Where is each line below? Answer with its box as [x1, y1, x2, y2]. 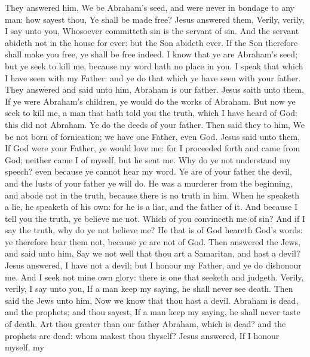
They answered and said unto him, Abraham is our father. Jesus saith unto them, [5, 83, 304, 96]
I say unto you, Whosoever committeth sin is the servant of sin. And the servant [5, 25, 299, 37]
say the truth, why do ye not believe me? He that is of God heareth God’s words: [5, 224, 303, 236]
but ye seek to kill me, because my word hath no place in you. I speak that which [5, 59, 303, 72]
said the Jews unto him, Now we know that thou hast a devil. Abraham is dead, [5, 294, 299, 306]
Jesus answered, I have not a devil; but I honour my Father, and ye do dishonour [5, 259, 302, 271]
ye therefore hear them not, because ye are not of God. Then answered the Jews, [5, 235, 300, 248]
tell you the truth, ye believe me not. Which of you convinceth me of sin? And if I [5, 212, 305, 224]
